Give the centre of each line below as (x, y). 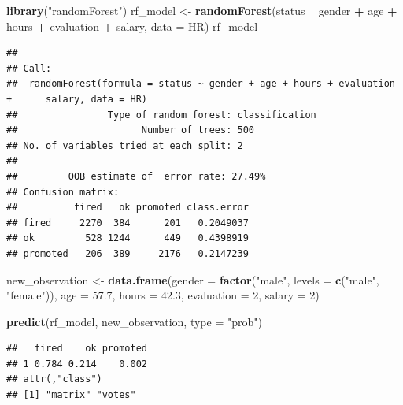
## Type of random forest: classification (161, 115)
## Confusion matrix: (63, 192)
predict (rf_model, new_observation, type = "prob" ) (134, 321)
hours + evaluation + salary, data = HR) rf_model (132, 26)
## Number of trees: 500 (130, 130)
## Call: (29, 68)
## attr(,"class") (54, 379)
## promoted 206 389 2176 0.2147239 (128, 253)
